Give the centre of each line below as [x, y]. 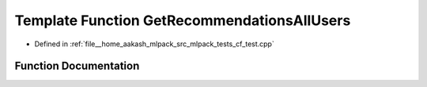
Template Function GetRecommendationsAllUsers [183, 20]
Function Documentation [77, 66]
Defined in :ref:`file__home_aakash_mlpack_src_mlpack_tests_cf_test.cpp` [154, 44]
